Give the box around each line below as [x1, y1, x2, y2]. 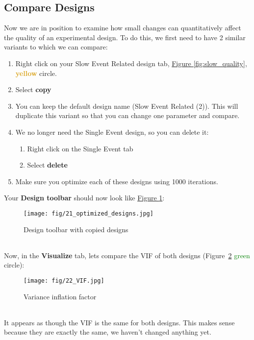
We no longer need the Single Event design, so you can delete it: [15, 126, 209, 137]
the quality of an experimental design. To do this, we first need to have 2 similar [4, 32, 246, 42]
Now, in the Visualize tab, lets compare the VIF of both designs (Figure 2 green [4, 250, 250, 260]
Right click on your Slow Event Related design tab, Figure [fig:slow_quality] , [15, 58, 247, 68]
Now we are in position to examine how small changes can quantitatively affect [4, 23, 241, 33]
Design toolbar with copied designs [24, 224, 128, 234]
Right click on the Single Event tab [27, 143, 133, 153]
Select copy [15, 84, 51, 95]
